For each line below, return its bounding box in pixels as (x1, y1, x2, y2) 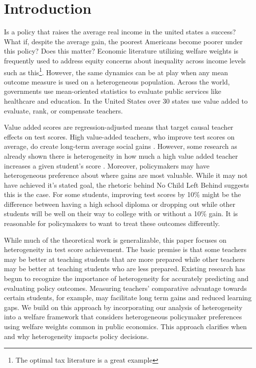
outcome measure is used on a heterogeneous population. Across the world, (4, 76, 230, 86)
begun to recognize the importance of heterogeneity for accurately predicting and (4, 273, 249, 283)
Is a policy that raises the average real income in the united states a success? (4, 27, 236, 37)
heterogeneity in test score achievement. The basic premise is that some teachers (4, 244, 247, 255)
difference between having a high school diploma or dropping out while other (4, 198, 236, 209)
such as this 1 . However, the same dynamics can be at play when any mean (4, 65, 228, 77)
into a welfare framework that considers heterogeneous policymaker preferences (4, 311, 242, 322)
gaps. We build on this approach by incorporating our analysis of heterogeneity (4, 302, 243, 312)
